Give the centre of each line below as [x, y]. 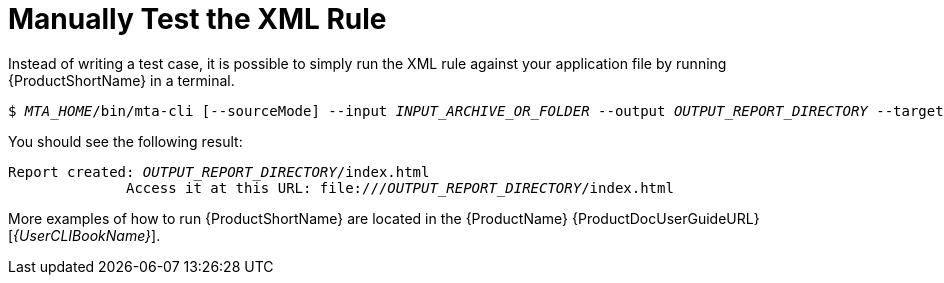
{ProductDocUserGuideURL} [665, 218]
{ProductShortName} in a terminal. [121, 80]
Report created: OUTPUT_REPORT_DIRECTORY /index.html [219, 171]
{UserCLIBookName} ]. [87, 235]
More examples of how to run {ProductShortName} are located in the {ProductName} [288, 218]
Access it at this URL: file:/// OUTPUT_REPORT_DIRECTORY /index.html [400, 187]
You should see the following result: [125, 141]
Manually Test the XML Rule [197, 19]
